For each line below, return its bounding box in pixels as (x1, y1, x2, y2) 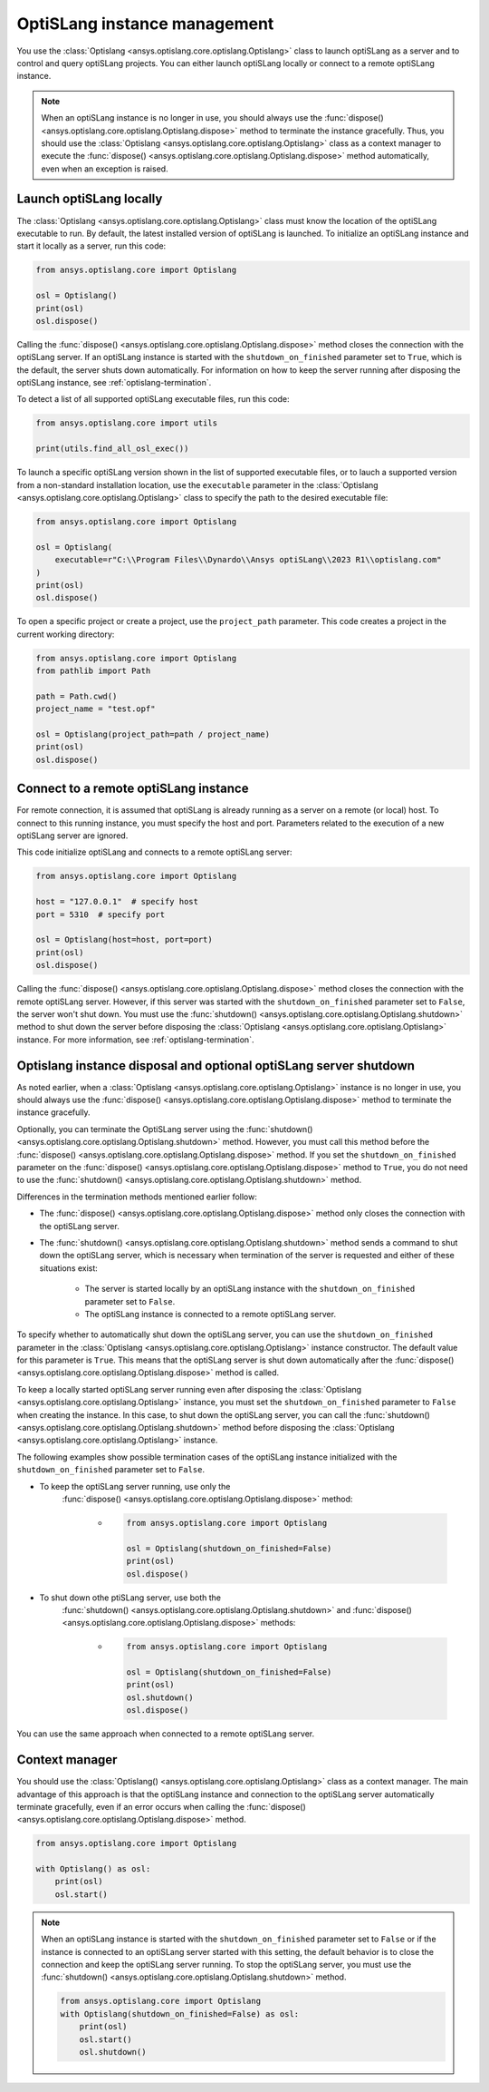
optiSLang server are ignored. (16, 830, 129, 841)
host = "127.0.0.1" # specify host (35, 896, 199, 907)
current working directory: (16, 629, 115, 640)
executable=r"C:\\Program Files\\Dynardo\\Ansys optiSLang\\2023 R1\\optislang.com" (54, 554, 443, 565)
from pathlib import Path (35, 666, 151, 676)
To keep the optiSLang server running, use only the (39, 1481, 231, 1491)
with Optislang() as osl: (35, 1864, 151, 1874)
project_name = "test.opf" (35, 704, 156, 714)
